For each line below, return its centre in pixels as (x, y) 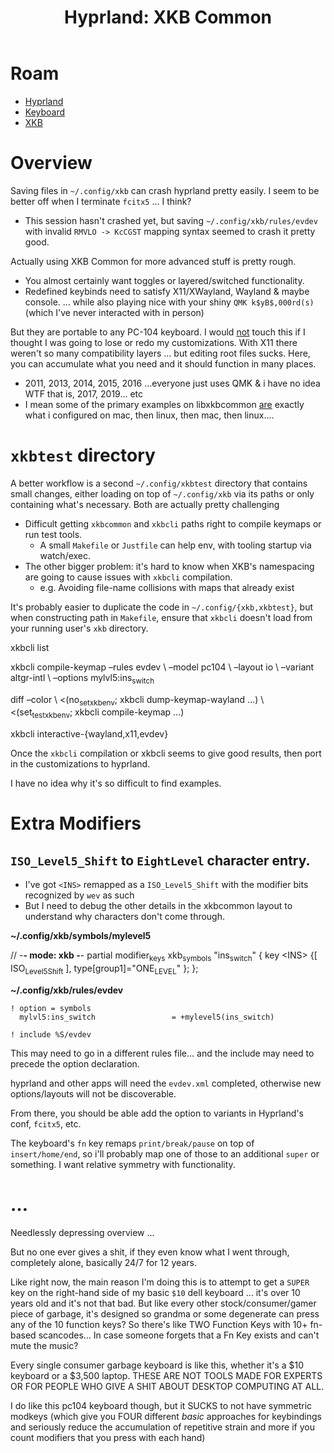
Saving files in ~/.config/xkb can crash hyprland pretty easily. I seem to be (165, 190)
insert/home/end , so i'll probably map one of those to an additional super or (165, 1153)
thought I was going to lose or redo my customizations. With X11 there (154, 342)
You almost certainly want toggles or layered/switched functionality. (164, 280)
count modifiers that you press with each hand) (108, 1437)
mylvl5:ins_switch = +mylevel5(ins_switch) (147, 1017)
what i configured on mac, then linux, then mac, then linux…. (149, 415)
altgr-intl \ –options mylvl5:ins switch (82, 678)
